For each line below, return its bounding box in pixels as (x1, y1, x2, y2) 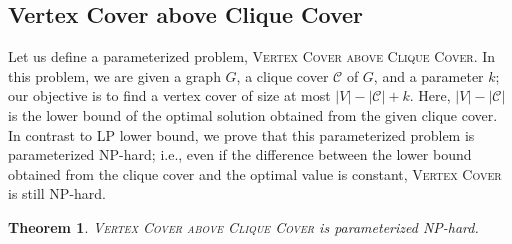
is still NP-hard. (8, 183, 107, 204)
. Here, (409, 85, 451, 106)
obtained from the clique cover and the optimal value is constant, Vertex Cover (8, 163, 502, 184)
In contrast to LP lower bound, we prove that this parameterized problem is (8, 124, 475, 145)
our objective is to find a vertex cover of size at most (8, 85, 331, 106)
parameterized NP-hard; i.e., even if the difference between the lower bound (8, 144, 472, 165)
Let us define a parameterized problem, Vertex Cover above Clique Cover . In (8, 46, 496, 67)
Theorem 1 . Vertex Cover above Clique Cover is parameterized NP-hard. (8, 216, 479, 237)
